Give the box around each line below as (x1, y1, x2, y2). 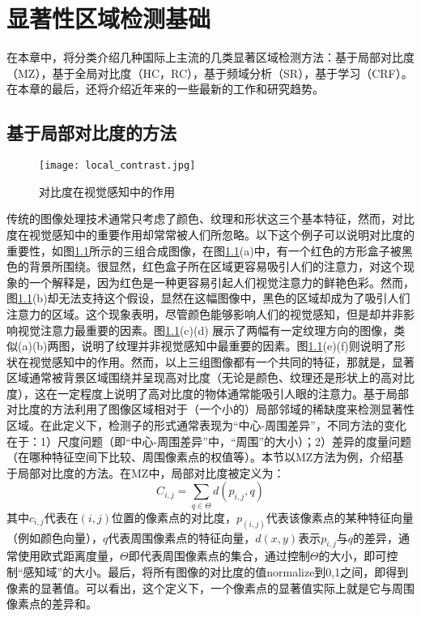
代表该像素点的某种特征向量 (266, 508, 414, 525)
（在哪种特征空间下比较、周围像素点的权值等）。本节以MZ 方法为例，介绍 (6, 448, 393, 465)
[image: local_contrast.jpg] (39, 160, 196, 172)
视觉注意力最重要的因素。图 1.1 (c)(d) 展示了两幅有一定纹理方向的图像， (17, 321, 394, 338)
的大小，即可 (318, 547, 387, 564)
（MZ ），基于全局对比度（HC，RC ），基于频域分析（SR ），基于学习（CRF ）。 (6, 64, 413, 81)
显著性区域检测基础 (6, 2, 211, 35)
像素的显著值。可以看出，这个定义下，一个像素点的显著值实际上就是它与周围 (6, 579, 415, 596)
